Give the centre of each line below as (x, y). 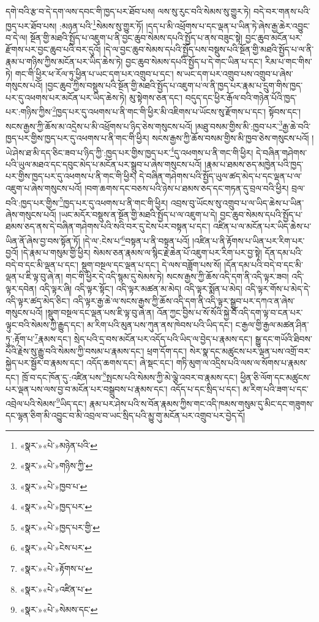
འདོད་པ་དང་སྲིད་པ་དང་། (205, 389)
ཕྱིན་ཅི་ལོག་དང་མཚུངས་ (276, 377)
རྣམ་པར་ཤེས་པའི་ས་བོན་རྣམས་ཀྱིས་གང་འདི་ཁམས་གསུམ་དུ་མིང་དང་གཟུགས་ (201, 403)
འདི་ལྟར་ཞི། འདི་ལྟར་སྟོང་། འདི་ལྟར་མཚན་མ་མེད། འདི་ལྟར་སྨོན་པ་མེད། (141, 288)
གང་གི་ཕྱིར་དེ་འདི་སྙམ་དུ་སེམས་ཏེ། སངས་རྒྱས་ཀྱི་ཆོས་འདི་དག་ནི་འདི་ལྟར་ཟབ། (177, 276)
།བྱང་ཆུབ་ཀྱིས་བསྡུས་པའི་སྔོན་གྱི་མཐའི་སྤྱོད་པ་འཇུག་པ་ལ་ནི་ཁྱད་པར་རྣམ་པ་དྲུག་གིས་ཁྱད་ (174, 85)
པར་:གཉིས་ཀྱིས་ (29, 112)
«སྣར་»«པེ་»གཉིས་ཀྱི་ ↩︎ (56, 466)
